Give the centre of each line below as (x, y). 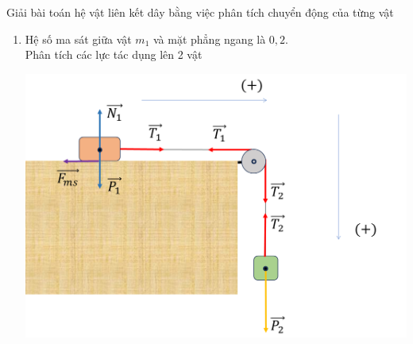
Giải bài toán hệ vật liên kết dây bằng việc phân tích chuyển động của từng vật (200, 12)
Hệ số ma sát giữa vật (78, 39)
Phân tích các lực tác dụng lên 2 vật (114, 54)
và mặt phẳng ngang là (210, 39)
